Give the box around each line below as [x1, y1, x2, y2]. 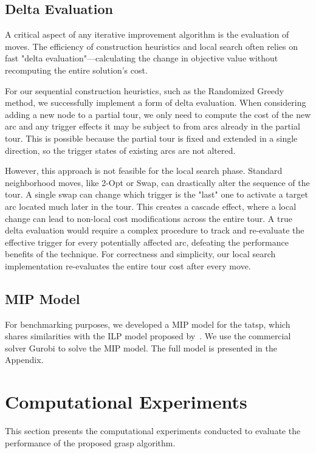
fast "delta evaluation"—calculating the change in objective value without [5, 52, 278, 64]
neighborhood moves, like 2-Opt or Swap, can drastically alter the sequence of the [5, 176, 310, 188]
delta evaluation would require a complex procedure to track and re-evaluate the [5, 224, 304, 237]
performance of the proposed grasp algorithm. [5, 436, 176, 449]
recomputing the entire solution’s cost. [5, 63, 148, 76]
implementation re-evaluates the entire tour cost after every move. [5, 259, 251, 272]
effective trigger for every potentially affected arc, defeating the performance [5, 235, 289, 248]
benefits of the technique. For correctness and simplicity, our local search [5, 247, 276, 260]
